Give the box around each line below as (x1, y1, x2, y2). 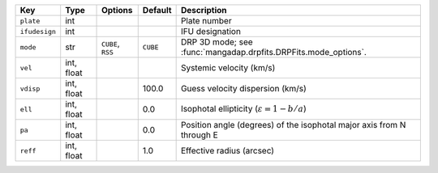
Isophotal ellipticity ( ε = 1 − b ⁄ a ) (180, 103, 307, 114)
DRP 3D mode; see (180, 36, 253, 48)
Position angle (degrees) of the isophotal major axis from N (180, 120, 406, 130)
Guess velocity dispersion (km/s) (180, 83, 307, 94)
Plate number (180, 15, 232, 26)
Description (180, 5, 227, 15)
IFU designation (180, 26, 241, 36)
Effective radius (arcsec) (180, 146, 275, 156)
